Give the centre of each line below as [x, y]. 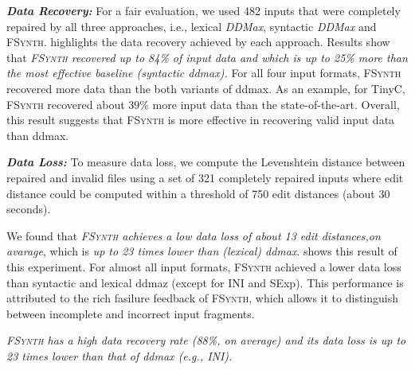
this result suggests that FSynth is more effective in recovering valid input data [201, 120]
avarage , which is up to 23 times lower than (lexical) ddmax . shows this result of [202, 251]
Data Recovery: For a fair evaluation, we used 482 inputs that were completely [204, 10]
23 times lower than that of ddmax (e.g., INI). [119, 355]
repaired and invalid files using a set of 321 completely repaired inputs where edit [205, 177]
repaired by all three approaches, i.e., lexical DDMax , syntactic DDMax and [192, 26]
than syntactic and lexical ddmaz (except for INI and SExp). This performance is [205, 282]
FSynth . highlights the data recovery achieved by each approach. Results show [198, 42]
